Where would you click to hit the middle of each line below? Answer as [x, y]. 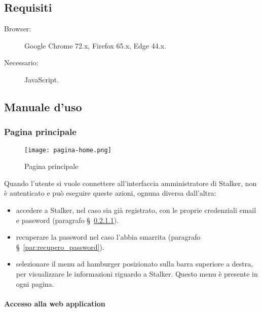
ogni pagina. [35, 283]
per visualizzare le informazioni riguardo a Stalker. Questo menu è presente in [137, 273]
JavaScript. [42, 79]
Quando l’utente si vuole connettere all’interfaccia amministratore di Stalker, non [130, 183]
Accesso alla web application [55, 303]
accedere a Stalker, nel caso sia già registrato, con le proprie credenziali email [136, 210]
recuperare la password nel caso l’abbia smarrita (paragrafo [108, 237]
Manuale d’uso [43, 106]
